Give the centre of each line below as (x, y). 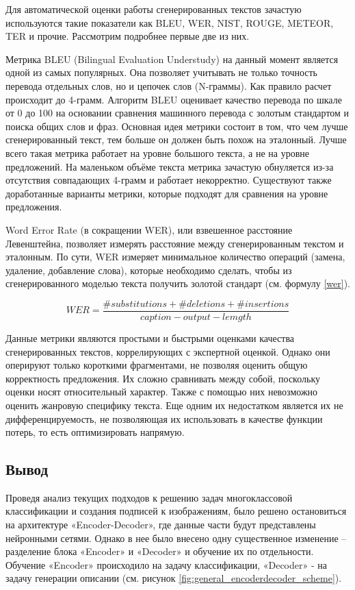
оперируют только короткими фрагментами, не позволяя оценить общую (157, 365)
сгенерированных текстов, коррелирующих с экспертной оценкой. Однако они (168, 351)
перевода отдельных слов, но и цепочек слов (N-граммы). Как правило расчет (169, 85)
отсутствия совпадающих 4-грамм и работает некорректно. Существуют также (169, 180)
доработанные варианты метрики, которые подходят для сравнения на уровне (167, 193)
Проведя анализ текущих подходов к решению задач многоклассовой (149, 497)
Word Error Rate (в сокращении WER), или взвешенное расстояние (149, 229)
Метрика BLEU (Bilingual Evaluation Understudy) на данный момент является (172, 59)
